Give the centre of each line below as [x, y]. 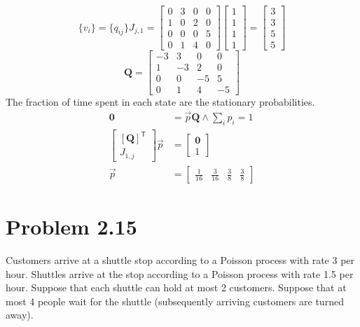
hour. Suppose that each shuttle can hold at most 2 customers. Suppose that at [176, 287]
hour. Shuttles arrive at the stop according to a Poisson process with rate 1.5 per [180, 273]
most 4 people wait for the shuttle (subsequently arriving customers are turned [175, 301]
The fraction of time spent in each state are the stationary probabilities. [160, 102]
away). [20, 315]
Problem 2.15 [71, 227]
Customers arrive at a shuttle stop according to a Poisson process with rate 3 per [180, 260]
